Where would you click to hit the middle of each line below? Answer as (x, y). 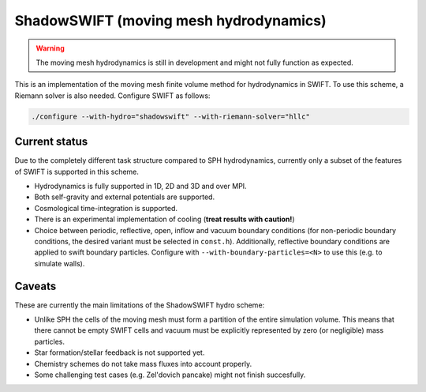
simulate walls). (60, 263)
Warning (50, 48)
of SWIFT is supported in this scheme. (77, 171)
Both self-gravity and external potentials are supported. (125, 197)
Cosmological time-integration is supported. (106, 208)
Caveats (35, 286)
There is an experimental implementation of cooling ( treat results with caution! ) (164, 219)
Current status (51, 142)
